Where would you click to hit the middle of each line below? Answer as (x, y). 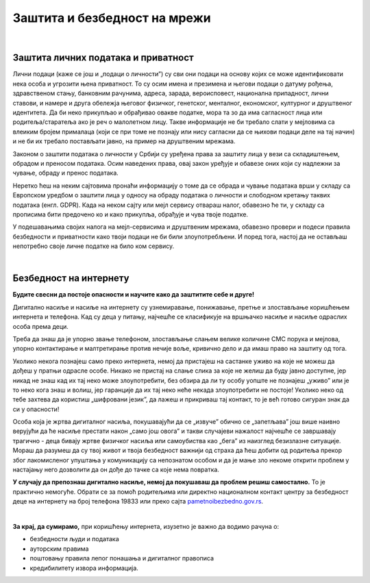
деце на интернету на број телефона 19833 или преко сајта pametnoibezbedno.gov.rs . (138, 501)
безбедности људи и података (74, 539)
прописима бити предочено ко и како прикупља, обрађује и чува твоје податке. (131, 214)
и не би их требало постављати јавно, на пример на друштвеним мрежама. (124, 141)
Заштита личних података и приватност (103, 58)
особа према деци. (40, 326)
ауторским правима (59, 549)
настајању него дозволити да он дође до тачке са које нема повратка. (116, 470)
